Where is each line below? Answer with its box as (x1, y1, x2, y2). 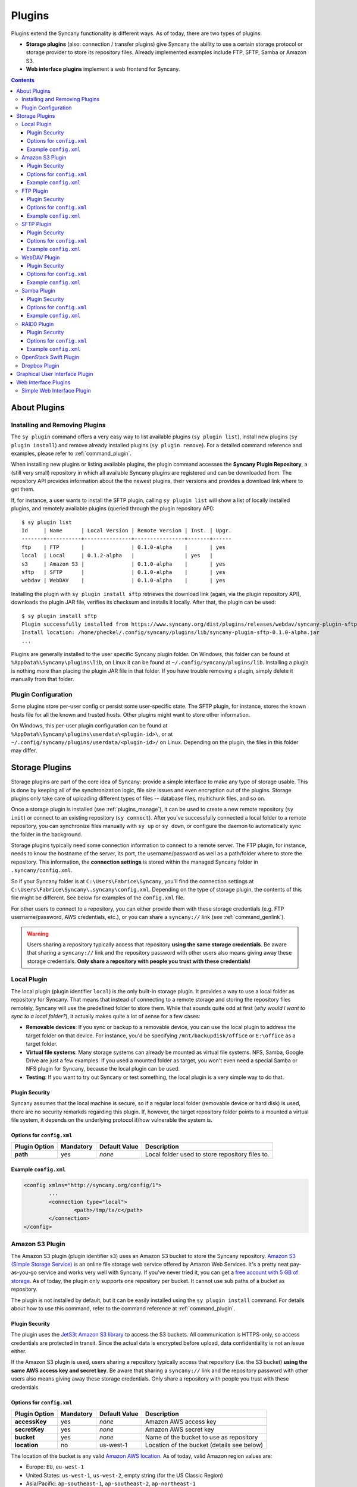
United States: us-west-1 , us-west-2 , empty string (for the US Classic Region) (26, 1472, 223, 1479)
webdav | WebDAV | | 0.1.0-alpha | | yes (21, 577, 226, 584)
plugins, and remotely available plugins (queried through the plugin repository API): (11, 505, 215, 512)
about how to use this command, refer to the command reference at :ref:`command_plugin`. (11, 1304, 236, 1312)
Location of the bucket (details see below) (145, 1441, 264, 1450)
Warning (27, 930, 49, 937)
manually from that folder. (11, 676, 74, 683)
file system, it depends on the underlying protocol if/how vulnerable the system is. (11, 1116, 212, 1124)
